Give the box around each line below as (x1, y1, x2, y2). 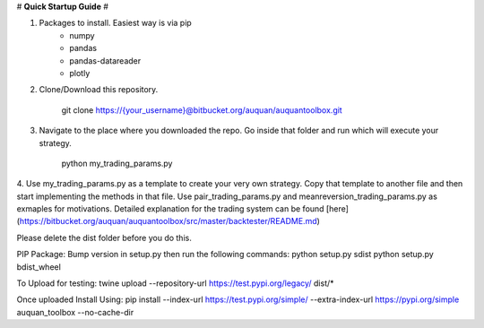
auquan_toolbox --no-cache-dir (16, 306, 134, 317)
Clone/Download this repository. (39, 84, 159, 95)
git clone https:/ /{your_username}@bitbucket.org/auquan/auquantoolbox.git (61, 104, 342, 116)
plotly (69, 67, 91, 78)
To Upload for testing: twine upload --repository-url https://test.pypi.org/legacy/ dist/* (16, 278, 335, 289)
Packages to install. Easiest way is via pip (39, 18, 192, 29)
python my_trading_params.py (61, 158, 173, 168)
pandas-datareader (69, 55, 142, 66)
